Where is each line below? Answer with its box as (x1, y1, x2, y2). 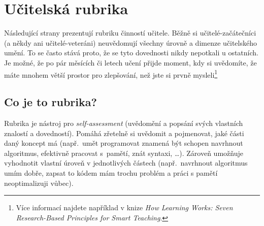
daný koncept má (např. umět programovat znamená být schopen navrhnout (4, 138, 243, 148)
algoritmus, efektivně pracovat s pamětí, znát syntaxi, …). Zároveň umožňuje (4, 147, 243, 158)
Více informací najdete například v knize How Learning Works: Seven (16, 202, 233, 213)
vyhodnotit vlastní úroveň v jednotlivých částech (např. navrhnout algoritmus (4, 157, 248, 168)
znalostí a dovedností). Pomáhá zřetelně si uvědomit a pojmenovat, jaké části (4, 127, 244, 138)
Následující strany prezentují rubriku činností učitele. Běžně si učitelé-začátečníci (4, 27, 256, 38)
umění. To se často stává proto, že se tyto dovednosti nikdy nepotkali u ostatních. (4, 47, 258, 58)
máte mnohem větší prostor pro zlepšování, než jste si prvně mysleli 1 (4, 68, 218, 80)
